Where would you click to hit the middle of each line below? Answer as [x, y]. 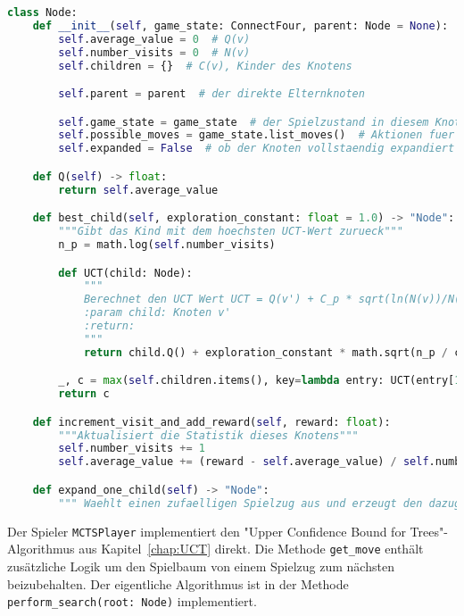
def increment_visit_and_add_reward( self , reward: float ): [211, 422]
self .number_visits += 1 [132, 449]
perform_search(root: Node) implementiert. [132, 601]
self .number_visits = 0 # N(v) [154, 52]
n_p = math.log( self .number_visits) [167, 245]
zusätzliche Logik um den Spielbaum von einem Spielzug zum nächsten [201, 566]
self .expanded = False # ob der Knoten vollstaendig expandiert [257, 149]
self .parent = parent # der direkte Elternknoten [211, 94]
